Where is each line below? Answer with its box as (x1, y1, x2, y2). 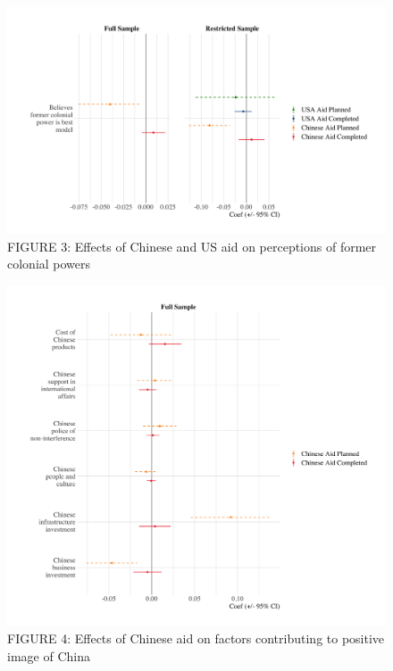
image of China (7, 646, 90, 665)
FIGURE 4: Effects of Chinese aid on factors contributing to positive (7, 628, 385, 647)
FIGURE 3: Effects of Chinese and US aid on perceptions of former (7, 236, 377, 255)
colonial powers (7, 254, 91, 273)
